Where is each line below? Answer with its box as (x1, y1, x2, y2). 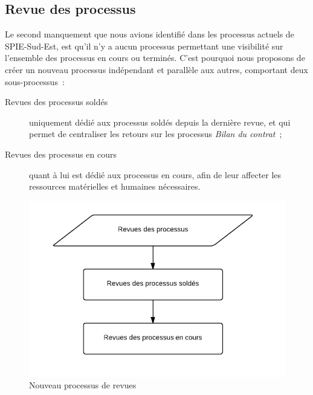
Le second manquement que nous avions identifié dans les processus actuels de (5, 28, 294, 40)
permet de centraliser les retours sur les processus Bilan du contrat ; (29, 127, 282, 140)
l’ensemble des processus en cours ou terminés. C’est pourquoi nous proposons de (5, 51, 305, 64)
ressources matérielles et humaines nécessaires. (29, 180, 201, 193)
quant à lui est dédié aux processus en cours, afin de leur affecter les (29, 168, 282, 181)
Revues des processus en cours (5, 147, 117, 160)
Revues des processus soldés (5, 95, 108, 108)
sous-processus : (5, 75, 65, 88)
